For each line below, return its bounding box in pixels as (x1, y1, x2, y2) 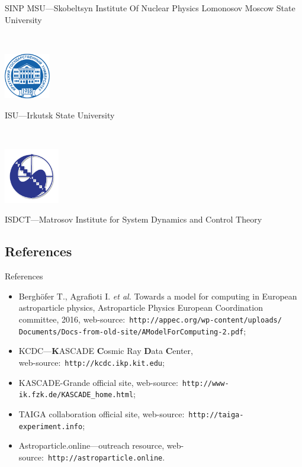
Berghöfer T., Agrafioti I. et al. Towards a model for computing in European (18, 289, 297, 302)
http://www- (182, 379, 229, 388)
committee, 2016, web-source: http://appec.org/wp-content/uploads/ (18, 313, 282, 325)
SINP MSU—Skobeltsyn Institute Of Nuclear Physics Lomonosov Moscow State (5, 2, 295, 14)
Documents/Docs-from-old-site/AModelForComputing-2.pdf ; (18, 324, 246, 337)
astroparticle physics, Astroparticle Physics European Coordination (18, 301, 263, 314)
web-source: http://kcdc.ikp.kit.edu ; (18, 356, 165, 368)
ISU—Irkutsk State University (5, 108, 115, 121)
